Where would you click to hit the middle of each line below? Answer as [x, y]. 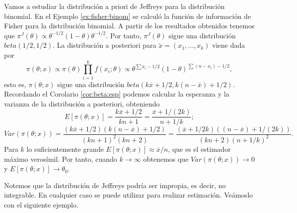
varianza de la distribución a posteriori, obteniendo [82, 103]
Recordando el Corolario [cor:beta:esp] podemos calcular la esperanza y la [117, 94]
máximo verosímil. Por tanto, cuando [61, 159]
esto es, [15, 84]
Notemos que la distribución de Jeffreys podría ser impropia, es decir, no [115, 185]
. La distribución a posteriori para [104, 45]
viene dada [228, 45]
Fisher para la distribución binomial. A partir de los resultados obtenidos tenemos [129, 26]
